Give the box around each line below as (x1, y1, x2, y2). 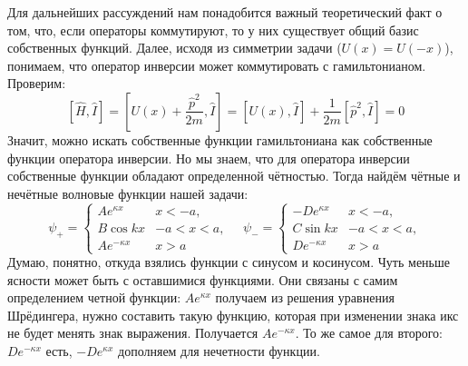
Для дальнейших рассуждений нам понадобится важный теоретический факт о (7, 3, 443, 21)
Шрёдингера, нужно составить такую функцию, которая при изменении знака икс (7, 305, 459, 324)
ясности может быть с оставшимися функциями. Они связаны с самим (7, 270, 398, 289)
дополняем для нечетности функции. (118, 341, 320, 361)
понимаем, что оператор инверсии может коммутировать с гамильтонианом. (7, 55, 426, 74)
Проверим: (7, 74, 66, 93)
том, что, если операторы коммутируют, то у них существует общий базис (7, 20, 419, 39)
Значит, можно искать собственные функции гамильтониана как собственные (7, 130, 433, 149)
